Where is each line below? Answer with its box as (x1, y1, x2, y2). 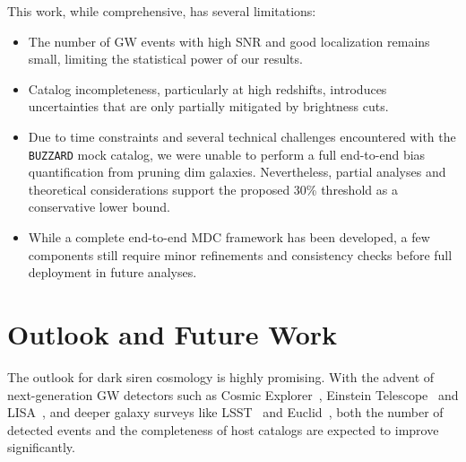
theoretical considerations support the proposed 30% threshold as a (28, 179, 398, 198)
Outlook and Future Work (7, 315, 338, 352)
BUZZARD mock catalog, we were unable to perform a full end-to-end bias (28, 144, 426, 163)
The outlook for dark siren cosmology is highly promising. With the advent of (7, 367, 435, 386)
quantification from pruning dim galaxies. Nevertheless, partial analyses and (28, 162, 446, 181)
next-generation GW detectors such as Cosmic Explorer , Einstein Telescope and (7, 385, 459, 404)
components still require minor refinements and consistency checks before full (28, 245, 453, 264)
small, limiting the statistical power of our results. (28, 49, 303, 68)
